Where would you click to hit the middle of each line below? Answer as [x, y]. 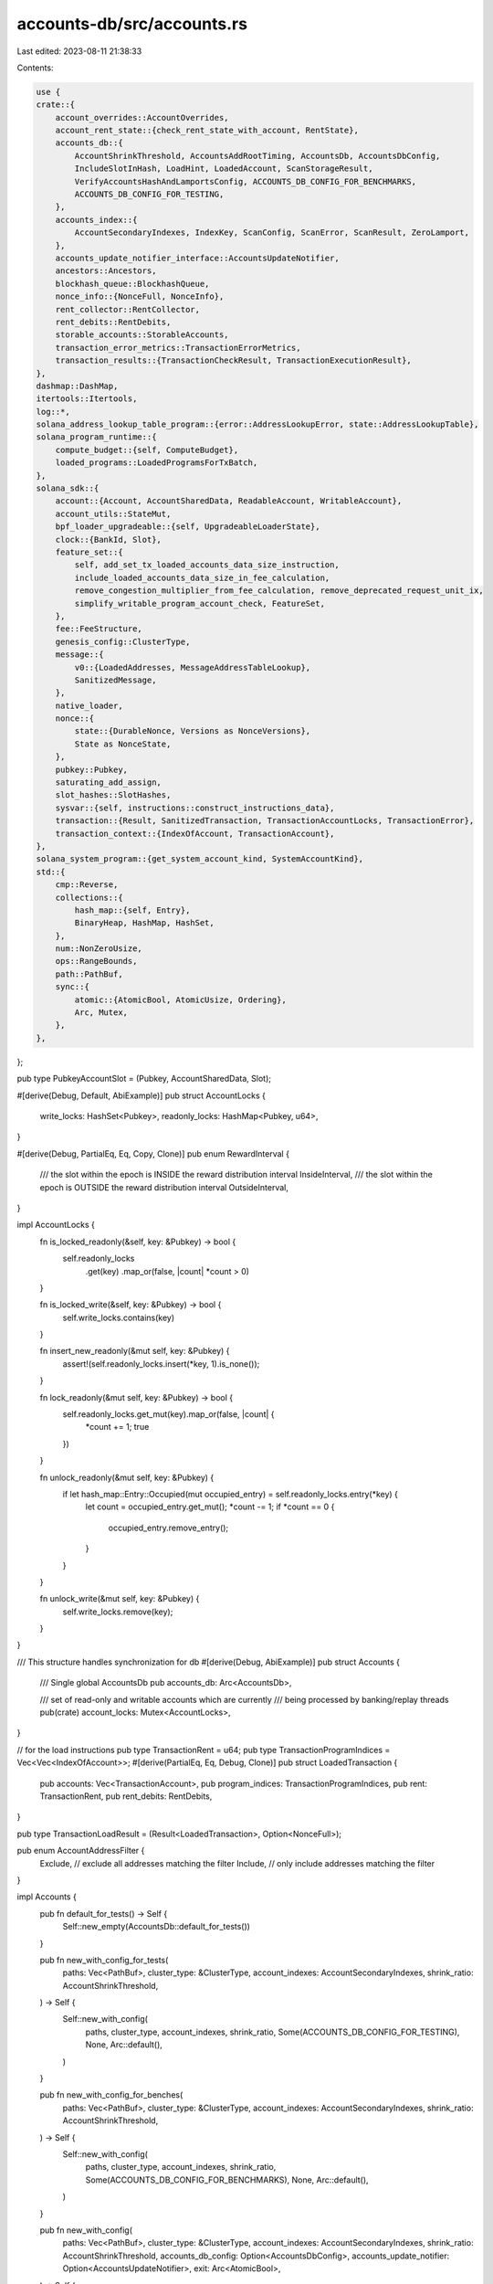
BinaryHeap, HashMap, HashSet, [144, 923]
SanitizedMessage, [115, 680]
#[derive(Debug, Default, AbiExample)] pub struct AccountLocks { [142, 1095]
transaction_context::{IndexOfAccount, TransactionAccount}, [195, 833]
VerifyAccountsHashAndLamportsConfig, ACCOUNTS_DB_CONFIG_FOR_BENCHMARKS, [246, 181]
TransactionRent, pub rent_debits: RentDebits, [126, 1796]
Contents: [35, 68]
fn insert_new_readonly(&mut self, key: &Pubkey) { [135, 1351]
